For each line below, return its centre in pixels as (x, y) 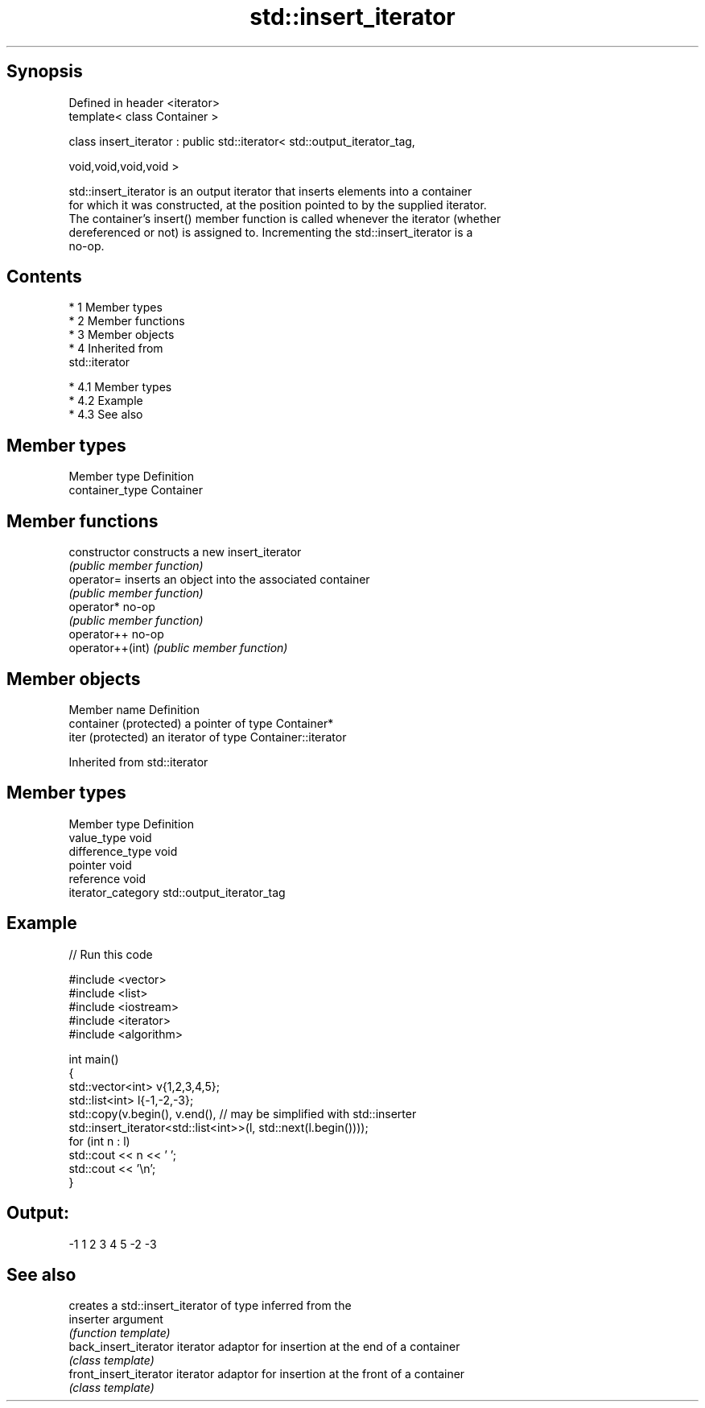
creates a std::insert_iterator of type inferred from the (210, 1306)
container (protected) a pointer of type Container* (201, 723)
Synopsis (45, 72)
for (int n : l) (99, 1141)
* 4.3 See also (106, 415)
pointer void (100, 865)
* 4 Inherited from (116, 349)
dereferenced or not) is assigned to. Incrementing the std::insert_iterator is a (271, 232)
